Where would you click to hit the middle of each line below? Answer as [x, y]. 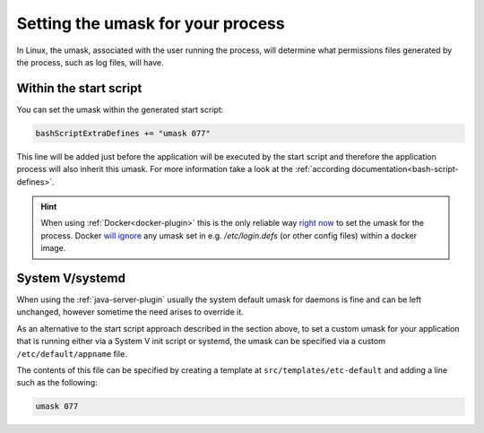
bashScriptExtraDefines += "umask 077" [123, 133]
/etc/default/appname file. [72, 353]
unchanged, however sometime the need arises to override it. [130, 312]
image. [53, 248]
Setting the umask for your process [151, 23]
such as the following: [57, 383]
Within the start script [79, 88]
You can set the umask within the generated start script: [120, 109]
